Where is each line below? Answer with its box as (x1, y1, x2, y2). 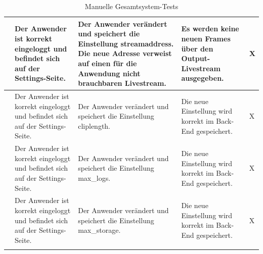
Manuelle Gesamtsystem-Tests (84, 1, 179, 11)
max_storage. (78, 225, 121, 235)
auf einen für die (78, 58, 137, 68)
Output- (181, 53, 210, 64)
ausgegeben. (181, 73, 224, 83)
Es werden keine (181, 23, 239, 34)
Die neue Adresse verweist (78, 48, 172, 59)
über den (181, 43, 213, 54)
